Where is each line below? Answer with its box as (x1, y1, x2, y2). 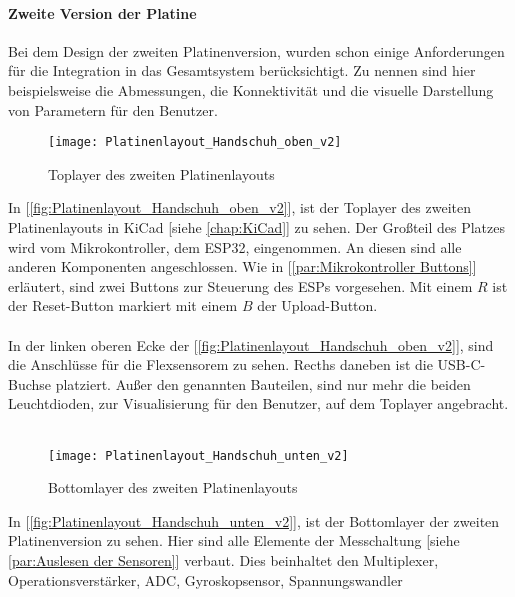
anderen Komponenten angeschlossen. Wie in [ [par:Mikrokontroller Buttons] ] (8, 256, 477, 277)
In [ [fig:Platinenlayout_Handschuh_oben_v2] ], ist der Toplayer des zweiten (8, 197, 471, 218)
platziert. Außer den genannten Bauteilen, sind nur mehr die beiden (55, 373, 471, 394)
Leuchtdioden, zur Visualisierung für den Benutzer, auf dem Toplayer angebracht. (8, 393, 509, 414)
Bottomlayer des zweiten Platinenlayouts (48, 477, 298, 498)
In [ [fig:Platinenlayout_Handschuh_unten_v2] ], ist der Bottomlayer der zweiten (8, 510, 500, 531)
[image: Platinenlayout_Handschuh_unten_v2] (48, 448, 349, 463)
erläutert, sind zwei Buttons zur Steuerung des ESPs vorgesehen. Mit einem (8, 275, 473, 296)
